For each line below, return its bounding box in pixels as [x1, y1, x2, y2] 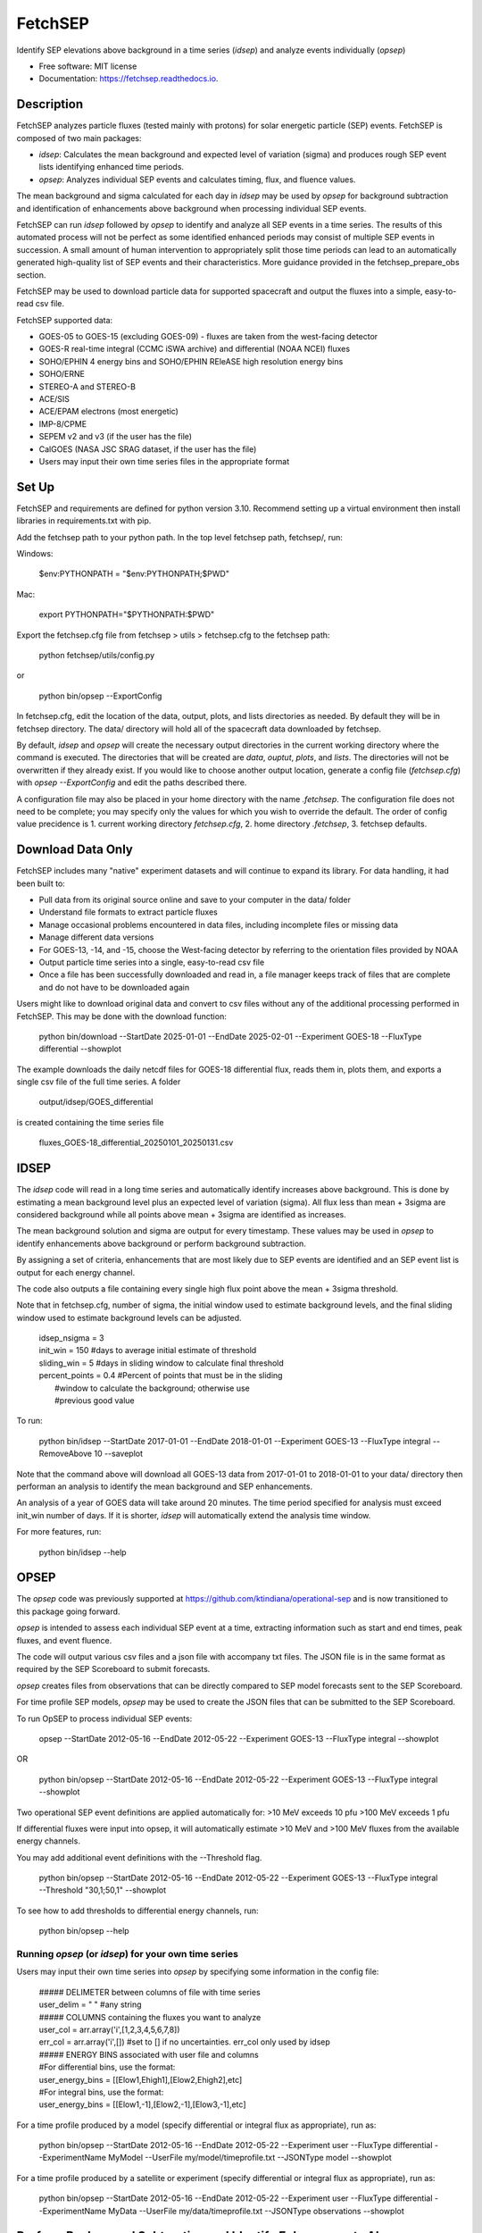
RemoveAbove [38, 1448, 93, 1459]
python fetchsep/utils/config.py [38, 650, 155, 661]
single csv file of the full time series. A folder [16, 1076, 181, 1087]
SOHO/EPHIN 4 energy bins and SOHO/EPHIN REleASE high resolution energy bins [38, 355, 344, 366]
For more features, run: [16, 1526, 102, 1537]
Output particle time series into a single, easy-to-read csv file [38, 957, 265, 967]
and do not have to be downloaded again [38, 982, 190, 992]
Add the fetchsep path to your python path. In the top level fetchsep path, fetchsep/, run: [16, 531, 344, 542]
